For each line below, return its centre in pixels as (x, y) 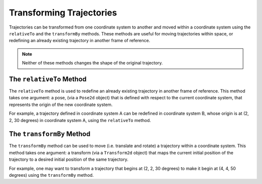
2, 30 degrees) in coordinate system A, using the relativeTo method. (80, 120)
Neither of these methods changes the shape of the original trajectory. (92, 63)
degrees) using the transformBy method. (51, 175)
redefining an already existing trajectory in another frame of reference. (80, 41)
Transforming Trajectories (63, 13)
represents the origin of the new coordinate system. (61, 105)
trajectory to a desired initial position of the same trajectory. (69, 159)
